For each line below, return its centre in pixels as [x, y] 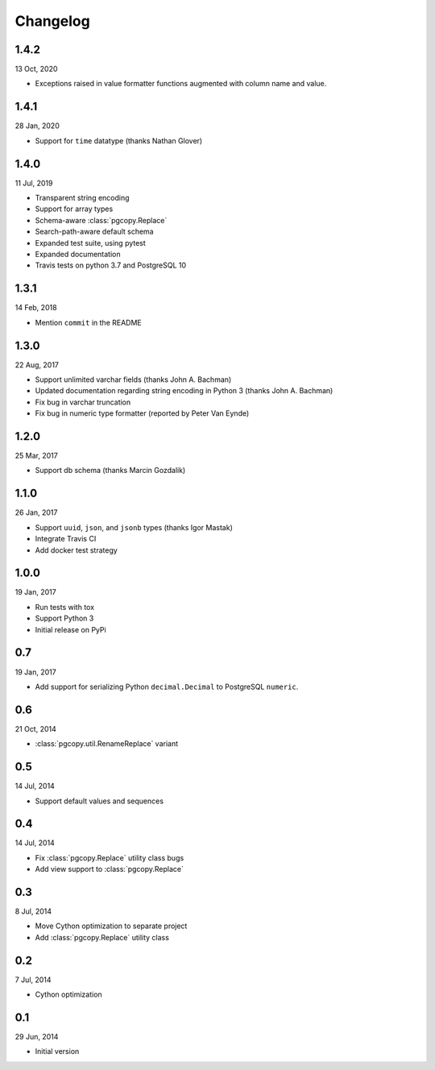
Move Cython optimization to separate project [111, 926]
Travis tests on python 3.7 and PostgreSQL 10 [111, 265]
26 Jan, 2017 [36, 512]
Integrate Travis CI [66, 539]
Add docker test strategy [77, 550]
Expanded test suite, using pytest [91, 243]
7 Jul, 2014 [33, 980]
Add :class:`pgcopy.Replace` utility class [102, 937]
